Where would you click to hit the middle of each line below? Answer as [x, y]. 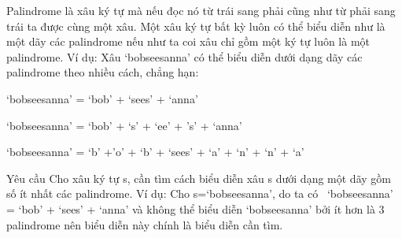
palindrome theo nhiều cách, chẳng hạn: [103, 72]
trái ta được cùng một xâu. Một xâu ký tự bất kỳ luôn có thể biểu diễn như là [196, 26]
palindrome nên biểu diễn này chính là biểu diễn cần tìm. [145, 224]
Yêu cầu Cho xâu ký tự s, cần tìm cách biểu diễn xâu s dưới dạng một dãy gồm [199, 178]
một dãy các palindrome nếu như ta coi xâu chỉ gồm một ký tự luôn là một [188, 41]
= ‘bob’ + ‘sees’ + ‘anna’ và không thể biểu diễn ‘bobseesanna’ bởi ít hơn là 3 [195, 208]
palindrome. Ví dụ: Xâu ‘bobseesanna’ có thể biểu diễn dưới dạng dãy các [184, 56]
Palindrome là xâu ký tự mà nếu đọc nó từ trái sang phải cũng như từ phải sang [201, 10]
